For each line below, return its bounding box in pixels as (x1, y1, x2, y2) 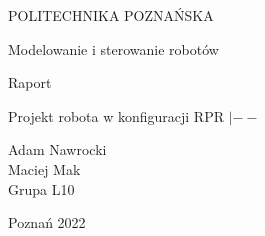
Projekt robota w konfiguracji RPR (8, 105, 224, 126)
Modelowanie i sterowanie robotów (8, 38, 219, 59)
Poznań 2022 (8, 212, 86, 233)
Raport (8, 72, 52, 93)
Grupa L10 (8, 178, 75, 199)
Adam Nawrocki (8, 139, 107, 160)
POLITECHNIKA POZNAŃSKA (8, 5, 214, 25)
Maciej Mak (8, 158, 81, 179)
